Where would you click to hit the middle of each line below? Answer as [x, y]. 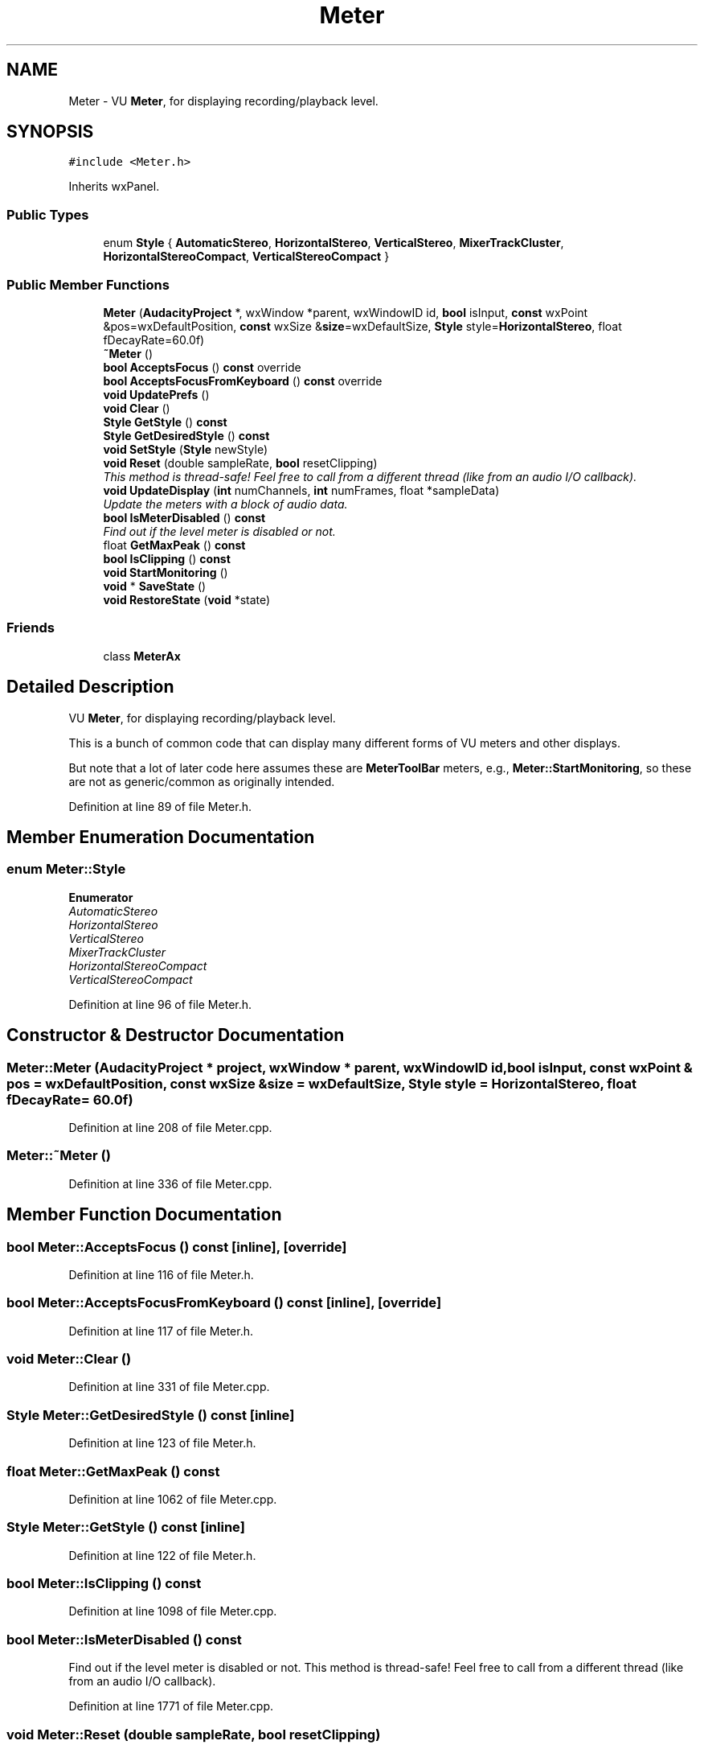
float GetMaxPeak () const [174, 545]
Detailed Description [90, 687]
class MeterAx [142, 656]
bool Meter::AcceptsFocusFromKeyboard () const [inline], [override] [224, 1303]
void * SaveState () [155, 586]
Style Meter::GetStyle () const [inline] [126, 1527]
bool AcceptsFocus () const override [202, 367]
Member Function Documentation [144, 1215]
